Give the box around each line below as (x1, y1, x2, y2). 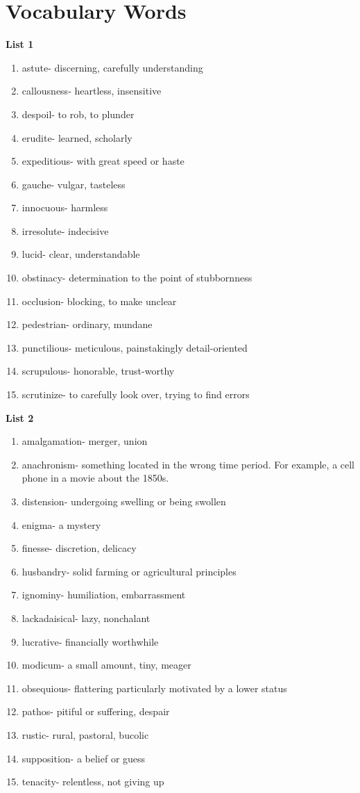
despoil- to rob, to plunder (22, 106, 135, 121)
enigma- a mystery (22, 517, 101, 532)
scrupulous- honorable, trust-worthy (22, 363, 175, 378)
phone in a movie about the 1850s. (22, 471, 169, 485)
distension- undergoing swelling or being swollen (22, 494, 226, 508)
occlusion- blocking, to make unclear (22, 293, 177, 308)
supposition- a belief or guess (22, 751, 146, 765)
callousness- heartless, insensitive (22, 83, 162, 98)
